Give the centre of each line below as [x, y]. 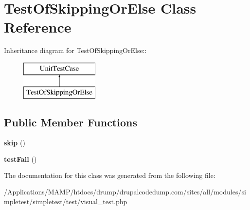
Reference [38, 27]
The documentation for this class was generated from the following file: [110, 175]
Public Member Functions [71, 122]
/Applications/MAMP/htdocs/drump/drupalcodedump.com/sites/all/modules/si [125, 192]
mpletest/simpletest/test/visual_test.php [66, 201]
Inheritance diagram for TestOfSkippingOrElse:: [75, 50]
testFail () [20, 159]
